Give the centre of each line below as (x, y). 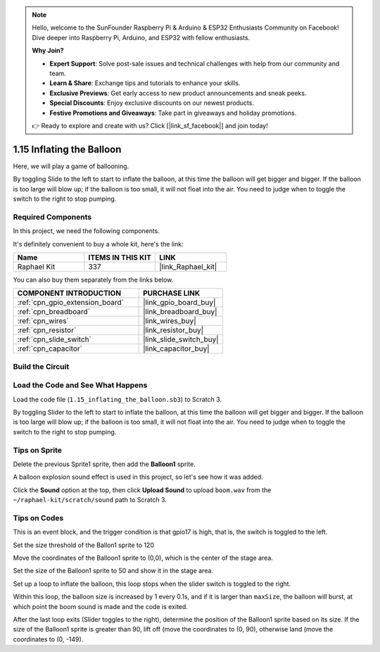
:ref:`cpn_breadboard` (54, 312)
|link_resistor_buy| (173, 330)
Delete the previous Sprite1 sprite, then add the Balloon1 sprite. (104, 464)
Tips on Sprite (38, 450)
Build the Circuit (41, 366)
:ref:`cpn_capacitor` (50, 349)
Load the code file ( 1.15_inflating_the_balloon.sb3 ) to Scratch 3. (117, 399)
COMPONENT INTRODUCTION (69, 294)
